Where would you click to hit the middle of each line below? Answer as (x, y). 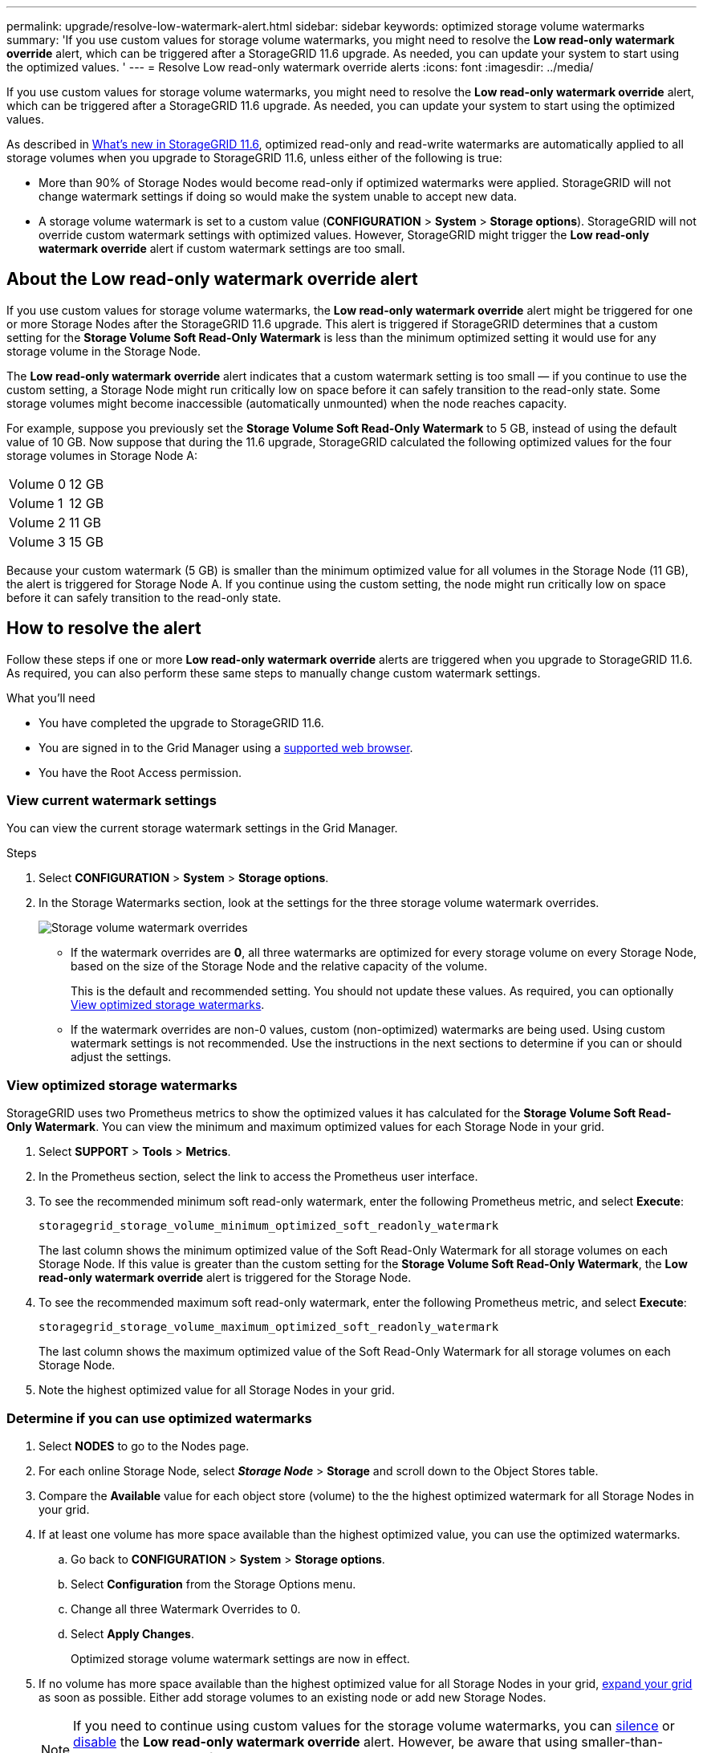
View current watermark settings (112, 801)
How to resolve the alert (104, 628)
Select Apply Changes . (132, 1633)
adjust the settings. (121, 1057)
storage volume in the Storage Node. (104, 351)
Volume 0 (38, 484)
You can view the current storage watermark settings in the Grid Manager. (202, 828)
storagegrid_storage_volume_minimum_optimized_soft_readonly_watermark (269, 1226)
